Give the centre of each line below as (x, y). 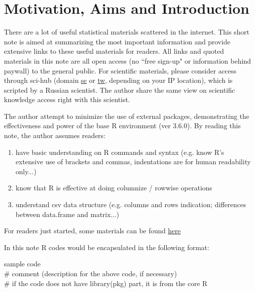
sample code (22, 264)
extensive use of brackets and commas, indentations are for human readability (133, 162)
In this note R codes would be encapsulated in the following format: (107, 247)
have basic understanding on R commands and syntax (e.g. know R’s (120, 152)
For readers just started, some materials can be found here (92, 231)
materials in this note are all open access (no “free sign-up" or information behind (127, 60)
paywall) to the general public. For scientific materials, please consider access (120, 70)
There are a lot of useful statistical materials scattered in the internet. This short (127, 32)
